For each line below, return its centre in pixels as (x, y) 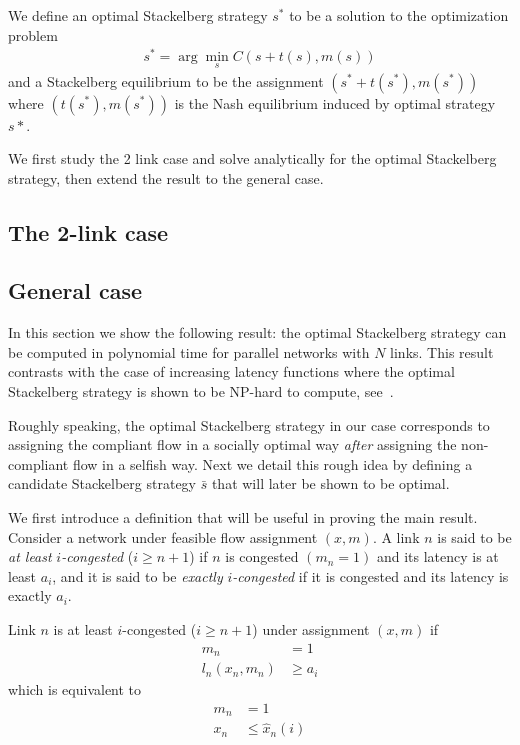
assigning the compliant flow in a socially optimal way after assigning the (232, 444)
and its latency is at (437, 556)
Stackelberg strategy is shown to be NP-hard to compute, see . (201, 391)
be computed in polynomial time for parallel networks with (189, 351)
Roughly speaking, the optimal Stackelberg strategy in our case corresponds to (249, 424)
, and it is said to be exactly (137, 575)
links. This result (442, 351)
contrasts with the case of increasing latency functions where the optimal (231, 371)
